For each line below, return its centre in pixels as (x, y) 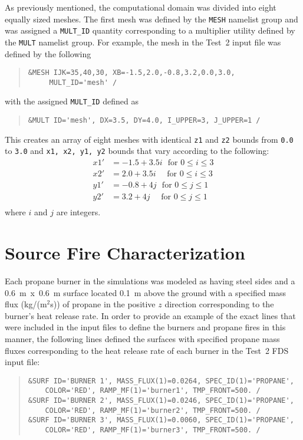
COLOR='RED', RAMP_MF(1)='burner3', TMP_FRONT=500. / (153, 430)
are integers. (78, 212)
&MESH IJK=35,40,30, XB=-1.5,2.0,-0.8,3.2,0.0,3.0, (131, 73)
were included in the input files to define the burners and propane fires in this (145, 327)
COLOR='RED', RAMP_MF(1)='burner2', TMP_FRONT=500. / (153, 410)
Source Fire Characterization (125, 253)
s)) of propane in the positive (103, 304)
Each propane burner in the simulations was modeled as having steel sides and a (150, 280)
